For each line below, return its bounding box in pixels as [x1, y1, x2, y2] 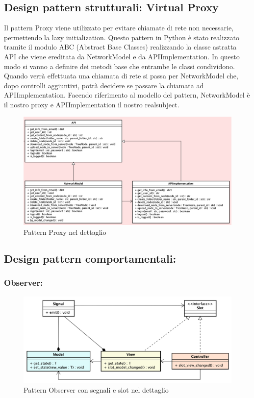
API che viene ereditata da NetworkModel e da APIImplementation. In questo [4, 51, 240, 61]
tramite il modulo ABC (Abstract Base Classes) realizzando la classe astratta [4, 42, 237, 52]
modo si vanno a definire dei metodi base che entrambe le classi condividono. [4, 61, 235, 71]
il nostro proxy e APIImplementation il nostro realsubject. [4, 99, 179, 109]
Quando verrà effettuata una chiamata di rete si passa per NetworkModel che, [4, 71, 238, 81]
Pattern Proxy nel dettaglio [24, 227, 106, 237]
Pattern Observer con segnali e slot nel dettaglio [24, 385, 169, 395]
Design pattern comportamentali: [4, 251, 177, 266]
